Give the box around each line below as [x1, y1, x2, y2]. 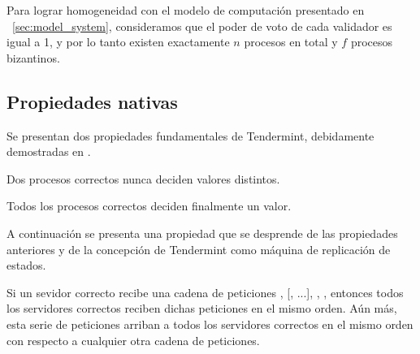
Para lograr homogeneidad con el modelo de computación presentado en [6, 2, 365, 18]
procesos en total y [244, 33, 338, 50]
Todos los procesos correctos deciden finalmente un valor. [6, 197, 292, 214]
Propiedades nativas [6, 88, 178, 114]
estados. [6, 257, 46, 274]
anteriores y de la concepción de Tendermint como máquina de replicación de [6, 240, 391, 257]
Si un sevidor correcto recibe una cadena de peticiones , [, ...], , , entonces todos [6, 283, 404, 300]
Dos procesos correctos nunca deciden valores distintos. [6, 170, 280, 187]
